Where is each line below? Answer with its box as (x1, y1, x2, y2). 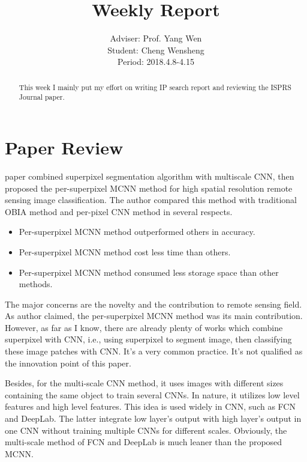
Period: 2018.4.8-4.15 (118, 55, 194, 68)
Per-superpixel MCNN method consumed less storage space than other (19, 266, 279, 278)
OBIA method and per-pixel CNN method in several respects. (5, 205, 233, 217)
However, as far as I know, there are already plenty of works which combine (5, 321, 283, 333)
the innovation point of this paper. (5, 356, 131, 369)
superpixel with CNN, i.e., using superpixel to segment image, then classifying (5, 333, 292, 345)
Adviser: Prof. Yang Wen (110, 32, 202, 44)
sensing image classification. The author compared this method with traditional (5, 193, 297, 206)
